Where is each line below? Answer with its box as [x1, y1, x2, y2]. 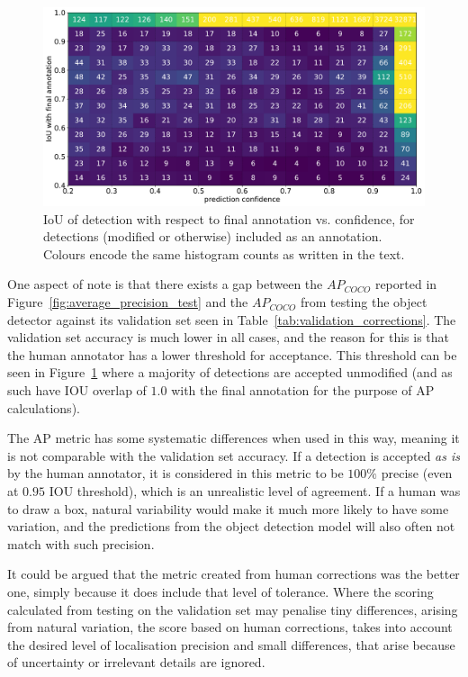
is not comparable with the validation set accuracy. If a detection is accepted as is [7, 446, 461, 465]
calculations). [7, 398, 80, 417]
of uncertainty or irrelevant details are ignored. [7, 653, 265, 672]
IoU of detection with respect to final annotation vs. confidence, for [43, 209, 415, 228]
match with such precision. [7, 534, 155, 553]
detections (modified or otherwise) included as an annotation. [43, 227, 382, 246]
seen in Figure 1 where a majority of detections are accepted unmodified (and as [7, 363, 453, 382]
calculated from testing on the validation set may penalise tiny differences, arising [7, 600, 458, 618]
